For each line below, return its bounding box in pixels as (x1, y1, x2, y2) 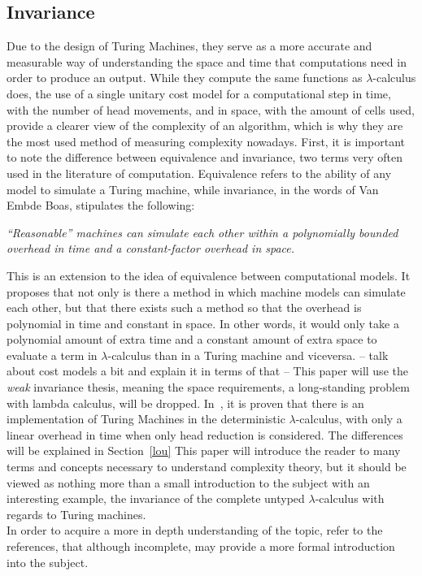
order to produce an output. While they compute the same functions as (7, 69, 363, 86)
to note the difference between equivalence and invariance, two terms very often (7, 149, 403, 166)
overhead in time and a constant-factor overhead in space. (7, 240, 295, 257)
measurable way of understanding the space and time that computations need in (7, 53, 407, 70)
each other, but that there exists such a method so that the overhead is (7, 299, 362, 316)
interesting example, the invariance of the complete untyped (7, 490, 305, 507)
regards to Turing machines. (7, 505, 146, 522)
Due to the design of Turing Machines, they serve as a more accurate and (7, 37, 372, 54)
